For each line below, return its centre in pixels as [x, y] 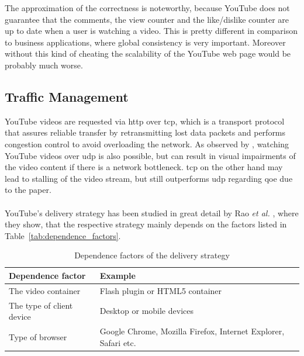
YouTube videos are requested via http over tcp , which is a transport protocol [145, 121]
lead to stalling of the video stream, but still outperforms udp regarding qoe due [149, 178]
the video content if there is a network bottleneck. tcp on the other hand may [144, 167]
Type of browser [38, 336]
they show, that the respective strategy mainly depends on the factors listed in [146, 224]
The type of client [41, 305]
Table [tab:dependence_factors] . [63, 235]
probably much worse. [44, 65]
